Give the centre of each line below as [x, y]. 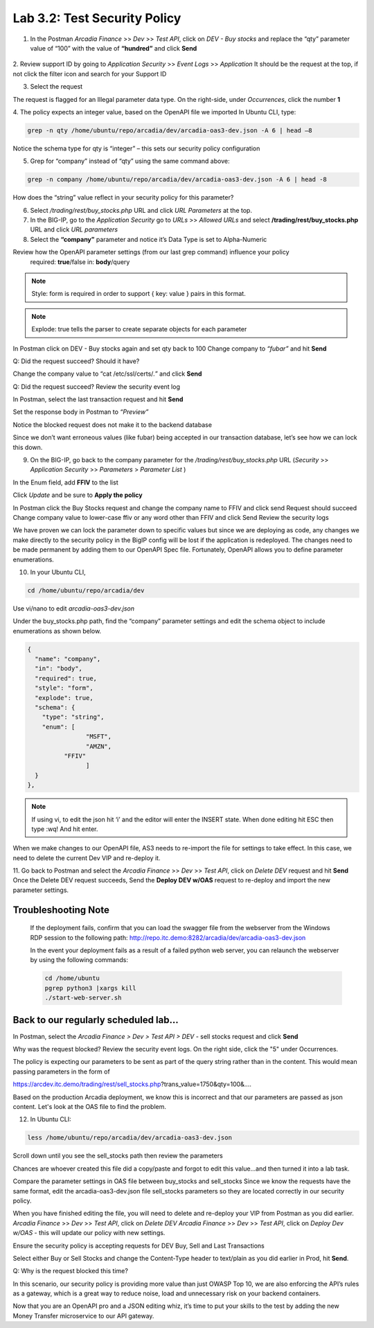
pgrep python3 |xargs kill [90, 988]
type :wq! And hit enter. [65, 829]
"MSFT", [99, 737]
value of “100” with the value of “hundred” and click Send [114, 48]
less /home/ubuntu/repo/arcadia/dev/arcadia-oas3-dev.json [130, 1138]
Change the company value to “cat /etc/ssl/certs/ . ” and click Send [107, 374]
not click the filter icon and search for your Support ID [90, 73]
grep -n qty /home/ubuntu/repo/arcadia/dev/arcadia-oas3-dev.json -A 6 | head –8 [170, 130]
